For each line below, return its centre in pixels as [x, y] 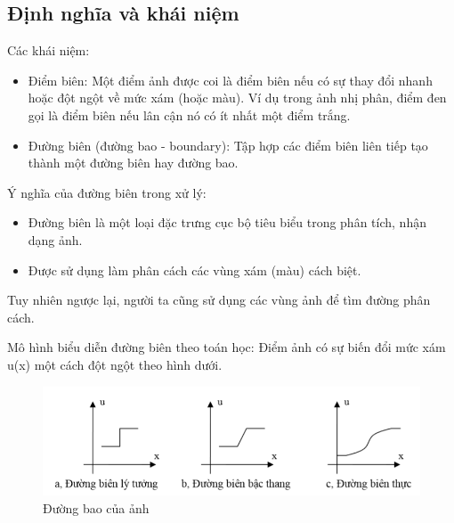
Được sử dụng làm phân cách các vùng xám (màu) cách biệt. [195, 270]
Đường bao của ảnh [96, 507]
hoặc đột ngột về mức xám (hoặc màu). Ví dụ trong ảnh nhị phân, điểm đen [237, 98]
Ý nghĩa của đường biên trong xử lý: [107, 192]
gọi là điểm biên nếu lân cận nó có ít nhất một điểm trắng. [189, 114]
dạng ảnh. [55, 239]
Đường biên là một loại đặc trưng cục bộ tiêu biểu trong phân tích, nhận [227, 222]
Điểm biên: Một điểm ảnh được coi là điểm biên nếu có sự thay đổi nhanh [230, 80]
